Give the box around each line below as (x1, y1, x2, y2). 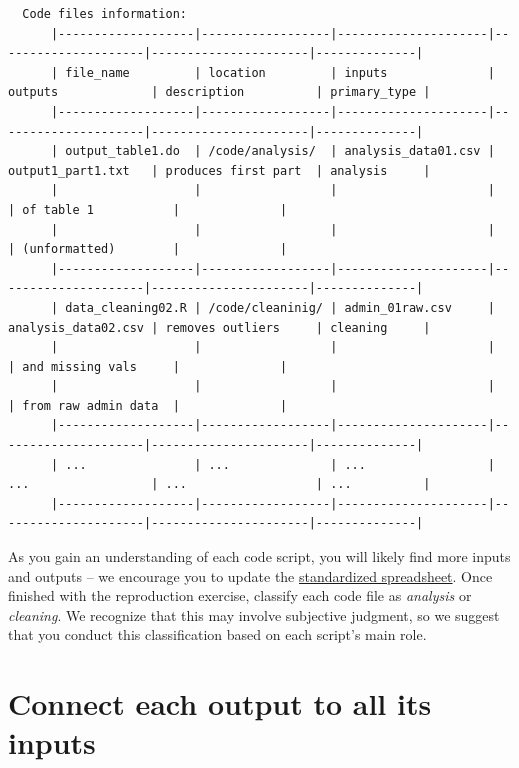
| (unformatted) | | (8, 242, 288, 257)
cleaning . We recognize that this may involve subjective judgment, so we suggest (8, 604, 500, 625)
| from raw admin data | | (8, 398, 288, 413)
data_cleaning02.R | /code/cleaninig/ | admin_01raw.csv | (65, 300, 495, 315)
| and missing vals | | (8, 359, 288, 374)
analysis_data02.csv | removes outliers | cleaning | (8, 320, 431, 335)
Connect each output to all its (8, 683, 432, 724)
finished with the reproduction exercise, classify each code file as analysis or (8, 585, 472, 606)
